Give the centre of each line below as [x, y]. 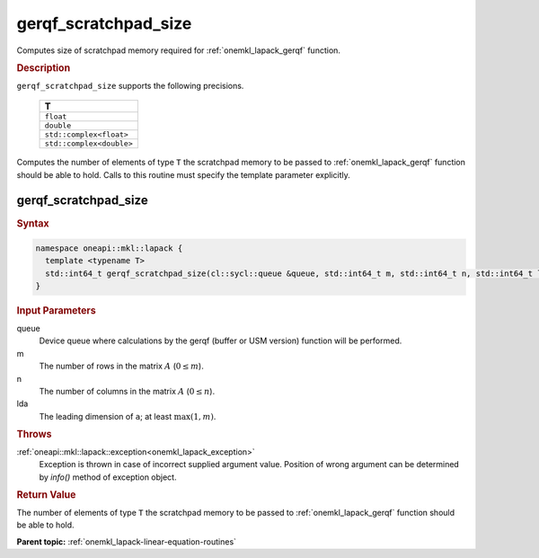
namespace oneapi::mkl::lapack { [109, 248]
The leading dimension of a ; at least [106, 416]
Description [44, 67]
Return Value [46, 495]
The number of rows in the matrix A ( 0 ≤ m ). [121, 366]
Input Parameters [56, 311]
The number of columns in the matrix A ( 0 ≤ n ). [127, 391]
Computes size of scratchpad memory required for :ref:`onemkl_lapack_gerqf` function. [179, 50]
